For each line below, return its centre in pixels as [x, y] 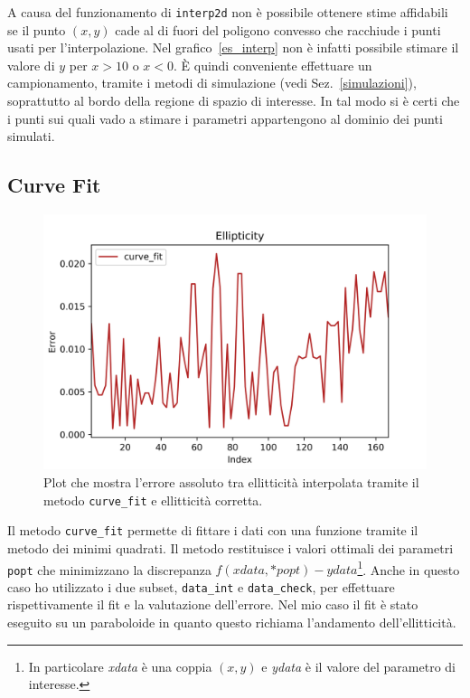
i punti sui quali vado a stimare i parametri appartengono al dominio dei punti [225, 118]
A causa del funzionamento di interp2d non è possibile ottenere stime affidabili [228, 12]
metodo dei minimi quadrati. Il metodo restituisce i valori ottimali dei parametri [230, 547]
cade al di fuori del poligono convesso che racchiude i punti [278, 29]
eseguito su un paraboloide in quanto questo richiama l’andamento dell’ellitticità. [232, 623]
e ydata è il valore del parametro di [358, 666]
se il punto [37, 29]
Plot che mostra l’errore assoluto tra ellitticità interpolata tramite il [231, 482]
